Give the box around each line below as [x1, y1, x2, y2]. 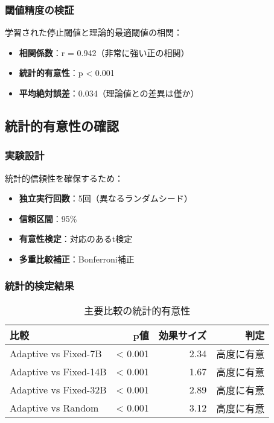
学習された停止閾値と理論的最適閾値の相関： [5, 26, 182, 39]
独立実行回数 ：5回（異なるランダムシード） [19, 192, 193, 205]
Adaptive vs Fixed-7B [10, 346, 102, 361]
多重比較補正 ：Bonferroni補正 [19, 252, 135, 265]
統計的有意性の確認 [5, 116, 119, 135]
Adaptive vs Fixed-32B [10, 383, 107, 397]
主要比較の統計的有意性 [84, 303, 191, 317]
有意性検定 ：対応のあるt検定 [19, 232, 133, 245]
